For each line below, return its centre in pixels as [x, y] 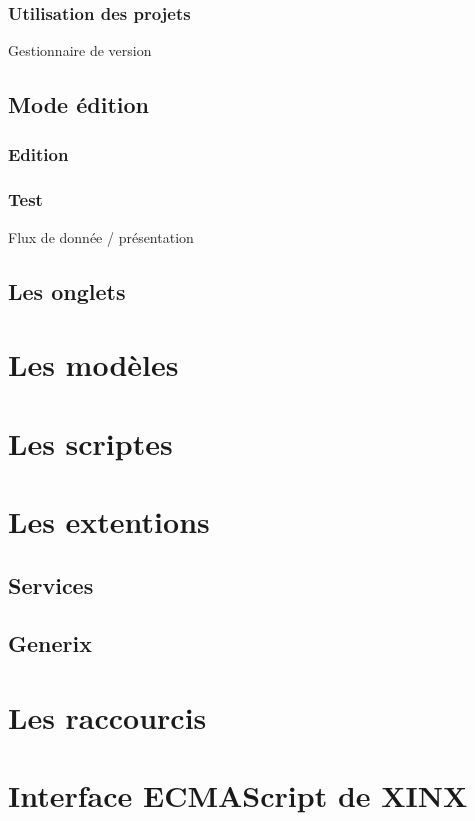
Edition [38, 153]
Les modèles [93, 364]
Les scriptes [90, 442]
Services [51, 584]
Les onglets [67, 290]
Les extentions [109, 520]
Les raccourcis [107, 716]
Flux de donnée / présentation [101, 236]
